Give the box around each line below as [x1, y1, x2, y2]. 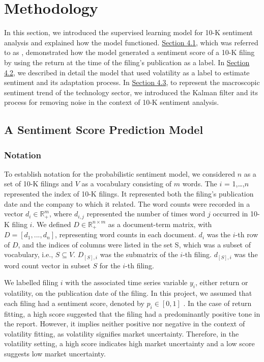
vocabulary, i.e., [4, 249, 53, 260]
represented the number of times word [86, 208, 206, 219]
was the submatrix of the [100, 249, 178, 260]
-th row [235, 229, 258, 240]
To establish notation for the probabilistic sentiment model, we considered [4, 168, 235, 179]
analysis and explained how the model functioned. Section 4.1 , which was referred [4, 37, 258, 47]
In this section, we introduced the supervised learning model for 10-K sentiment [4, 27, 253, 38]
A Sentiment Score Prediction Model [4, 122, 203, 137]
